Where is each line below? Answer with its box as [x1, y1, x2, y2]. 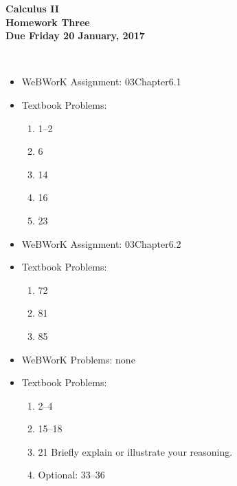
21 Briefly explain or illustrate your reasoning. [38, 444, 233, 458]
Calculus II [5, 1, 59, 15]
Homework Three [5, 14, 90, 29]
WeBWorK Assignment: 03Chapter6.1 [21, 74, 181, 89]
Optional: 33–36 [38, 467, 105, 482]
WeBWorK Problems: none [21, 352, 135, 366]
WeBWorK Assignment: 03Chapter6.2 [21, 236, 181, 251]
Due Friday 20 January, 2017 [5, 28, 145, 43]
